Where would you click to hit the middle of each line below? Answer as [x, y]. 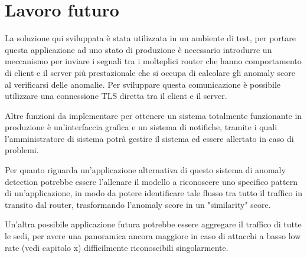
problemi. [22, 150]
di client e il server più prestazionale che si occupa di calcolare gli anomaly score [150, 72]
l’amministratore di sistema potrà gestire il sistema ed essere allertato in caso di [149, 138]
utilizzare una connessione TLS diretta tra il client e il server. [116, 96]
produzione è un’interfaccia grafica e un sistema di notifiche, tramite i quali [141, 127]
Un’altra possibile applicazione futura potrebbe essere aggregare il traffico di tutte [153, 224]
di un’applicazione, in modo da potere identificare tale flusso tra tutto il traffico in [153, 193]
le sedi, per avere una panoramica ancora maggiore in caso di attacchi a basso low [153, 236]
